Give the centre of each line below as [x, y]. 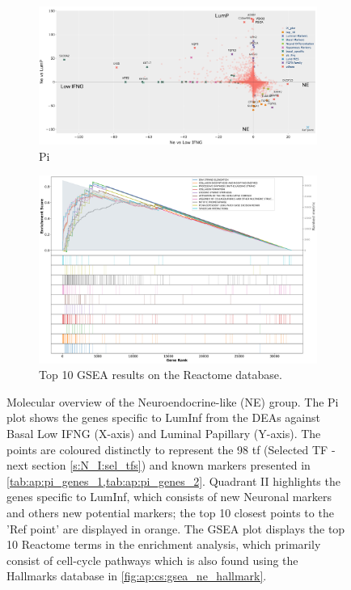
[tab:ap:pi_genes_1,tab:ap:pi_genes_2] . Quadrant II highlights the [173, 480]
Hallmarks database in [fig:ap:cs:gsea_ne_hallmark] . [137, 576]
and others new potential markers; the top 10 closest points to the [170, 512]
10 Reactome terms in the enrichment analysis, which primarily [164, 544]
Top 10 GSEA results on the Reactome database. [161, 375]
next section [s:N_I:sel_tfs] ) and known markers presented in [159, 465]
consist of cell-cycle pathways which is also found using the [152, 560]
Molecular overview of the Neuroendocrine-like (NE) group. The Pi [173, 401]
